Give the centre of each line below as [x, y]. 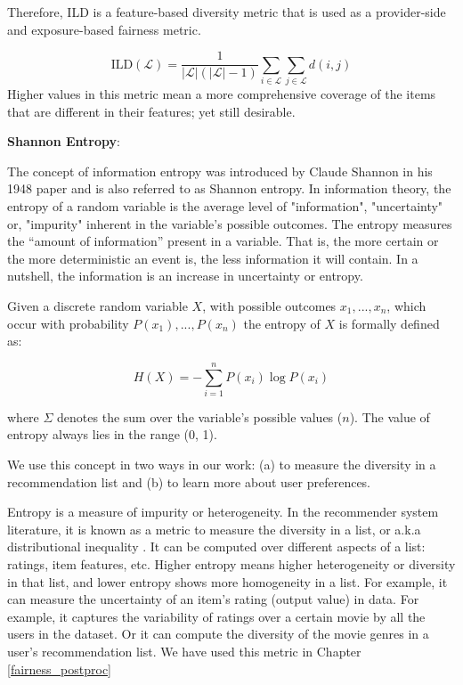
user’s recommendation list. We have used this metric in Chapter [184, 651]
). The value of [390, 416]
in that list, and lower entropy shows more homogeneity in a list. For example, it [227, 581]
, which [406, 305]
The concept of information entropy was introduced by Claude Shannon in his [220, 171]
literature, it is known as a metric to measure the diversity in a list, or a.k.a [214, 529]
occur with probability [68, 323]
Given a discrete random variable [97, 305]
